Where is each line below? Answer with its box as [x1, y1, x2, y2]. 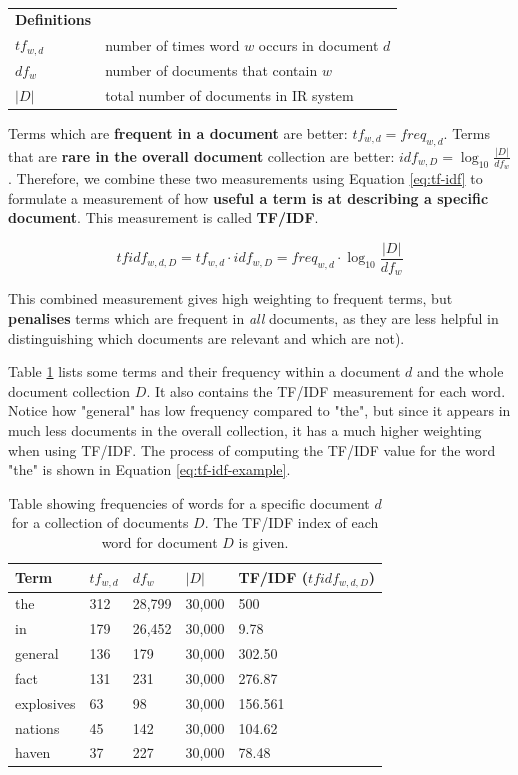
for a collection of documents [11, 512, 189, 533]
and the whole [417, 361, 504, 382]
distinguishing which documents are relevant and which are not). [8, 327, 405, 348]
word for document [101, 532, 218, 552]
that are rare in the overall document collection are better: [8, 145, 395, 166]
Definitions [15, 9, 92, 30]
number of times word [105, 34, 240, 55]
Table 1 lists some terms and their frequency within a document [8, 361, 401, 382]
